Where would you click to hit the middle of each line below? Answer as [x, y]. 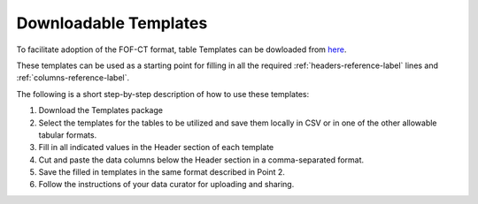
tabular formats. [68, 135]
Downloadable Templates [112, 23]
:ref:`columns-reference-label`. [73, 78]
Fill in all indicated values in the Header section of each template [156, 147]
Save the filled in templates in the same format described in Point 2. [162, 172]
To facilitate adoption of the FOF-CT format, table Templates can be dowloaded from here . [181, 49]
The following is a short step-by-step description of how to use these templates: [163, 94]
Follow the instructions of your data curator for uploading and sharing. [166, 185]
